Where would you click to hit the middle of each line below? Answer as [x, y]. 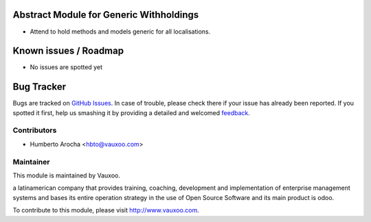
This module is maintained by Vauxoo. [66, 175]
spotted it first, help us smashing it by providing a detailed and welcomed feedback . [132, 112]
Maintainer [31, 162]
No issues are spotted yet [66, 67]
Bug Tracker [40, 87]
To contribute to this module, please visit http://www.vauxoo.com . [106, 210]
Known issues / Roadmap [68, 51]
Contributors [35, 130]
